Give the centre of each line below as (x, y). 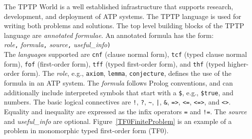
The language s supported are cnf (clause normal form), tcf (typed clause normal (126, 54)
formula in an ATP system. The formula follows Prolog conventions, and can (118, 83)
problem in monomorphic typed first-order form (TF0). (86, 130)
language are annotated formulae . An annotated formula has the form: (109, 35)
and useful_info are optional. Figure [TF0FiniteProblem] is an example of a (118, 121)
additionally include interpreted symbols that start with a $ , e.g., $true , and (119, 92)
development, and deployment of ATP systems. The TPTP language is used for (123, 16)
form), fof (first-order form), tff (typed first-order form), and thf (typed (115, 63)
